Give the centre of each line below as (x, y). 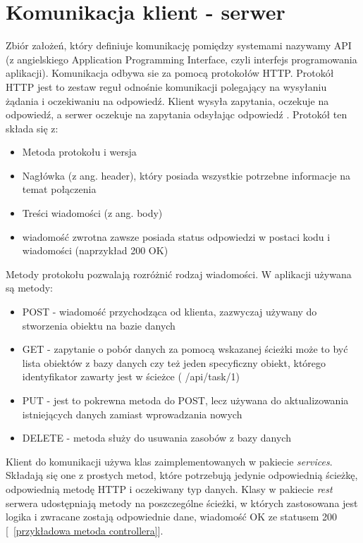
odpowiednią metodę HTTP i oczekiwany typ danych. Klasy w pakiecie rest (169, 488)
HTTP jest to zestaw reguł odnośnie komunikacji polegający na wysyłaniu (166, 86)
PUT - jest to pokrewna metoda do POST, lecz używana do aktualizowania (185, 400)
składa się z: (32, 128)
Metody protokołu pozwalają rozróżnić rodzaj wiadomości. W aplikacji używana (179, 274)
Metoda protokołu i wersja (79, 152)
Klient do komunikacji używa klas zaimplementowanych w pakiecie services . (169, 461)
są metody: (29, 288)
